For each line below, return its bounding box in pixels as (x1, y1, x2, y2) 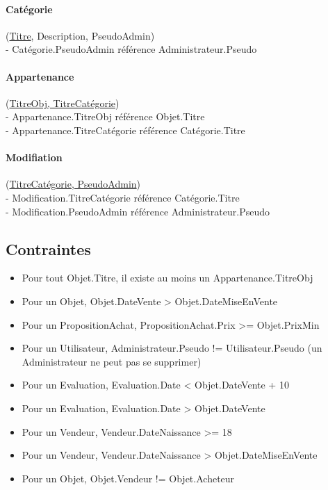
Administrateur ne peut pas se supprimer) (22, 354, 202, 368)
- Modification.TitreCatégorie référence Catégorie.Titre (6, 190, 240, 204)
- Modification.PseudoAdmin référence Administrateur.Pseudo (6, 204, 270, 218)
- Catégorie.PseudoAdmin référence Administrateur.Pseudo (6, 42, 257, 56)
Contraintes (6, 238, 91, 259)
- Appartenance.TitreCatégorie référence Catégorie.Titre (6, 122, 245, 137)
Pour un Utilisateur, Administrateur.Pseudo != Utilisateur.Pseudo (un (22, 341, 322, 355)
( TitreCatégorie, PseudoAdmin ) (6, 177, 141, 191)
